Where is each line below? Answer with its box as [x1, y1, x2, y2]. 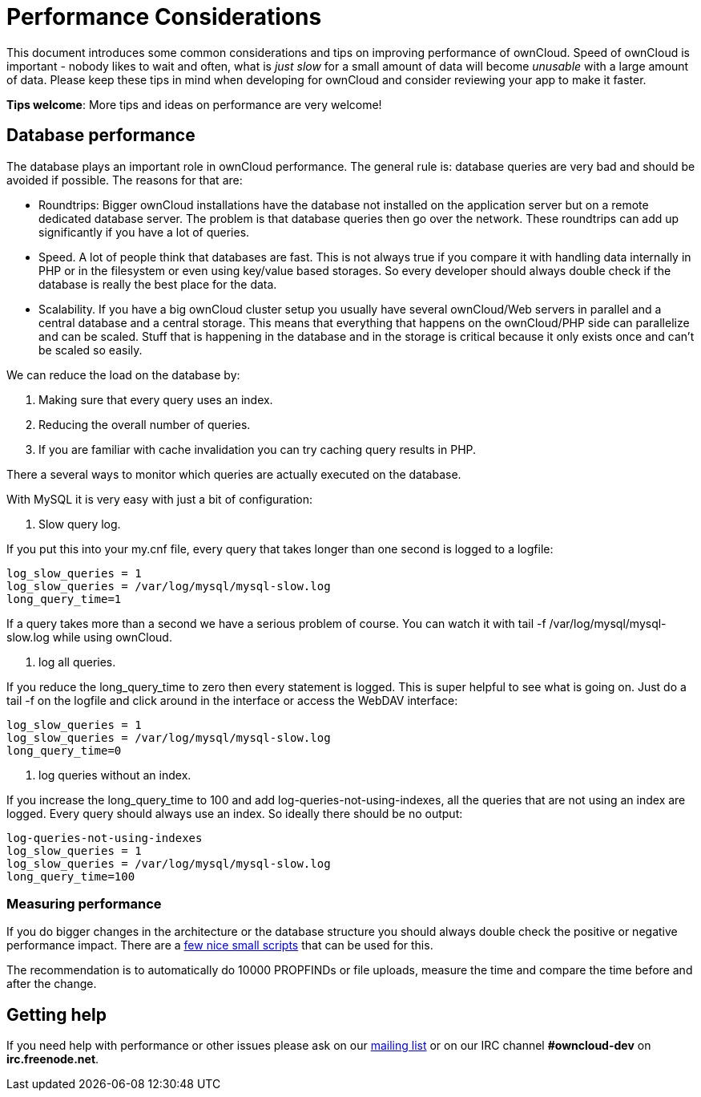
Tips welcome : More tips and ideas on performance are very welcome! [6, 97, 382, 111]
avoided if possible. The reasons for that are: [6, 172, 243, 187]
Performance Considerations [6, 3, 322, 30]
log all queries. [38, 654, 116, 669]
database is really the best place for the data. [38, 277, 277, 291]
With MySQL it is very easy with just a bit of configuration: [6, 492, 313, 506]
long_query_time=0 [6, 743, 122, 757]
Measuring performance [6, 895, 162, 912]
